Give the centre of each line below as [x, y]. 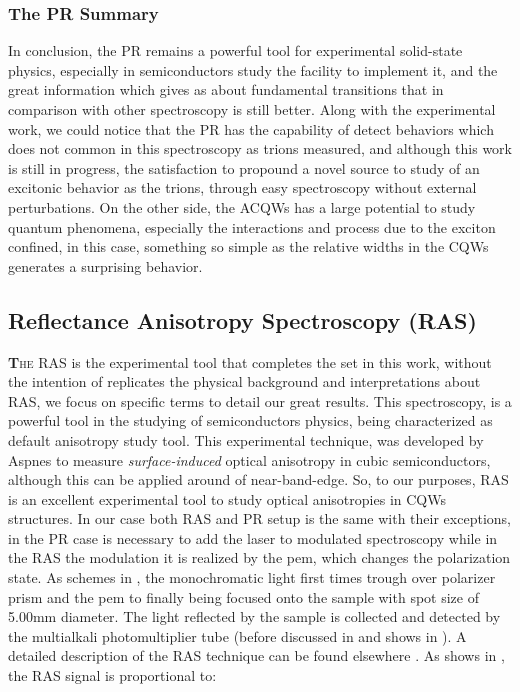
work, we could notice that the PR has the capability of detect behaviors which [251, 128]
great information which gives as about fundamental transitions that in [226, 89]
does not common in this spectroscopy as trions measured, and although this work [260, 148]
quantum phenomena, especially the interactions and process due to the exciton [252, 226]
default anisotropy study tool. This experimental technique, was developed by [246, 439]
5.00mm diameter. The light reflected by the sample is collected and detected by [254, 616]
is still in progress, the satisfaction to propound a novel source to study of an [244, 167]
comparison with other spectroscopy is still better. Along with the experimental [252, 109]
